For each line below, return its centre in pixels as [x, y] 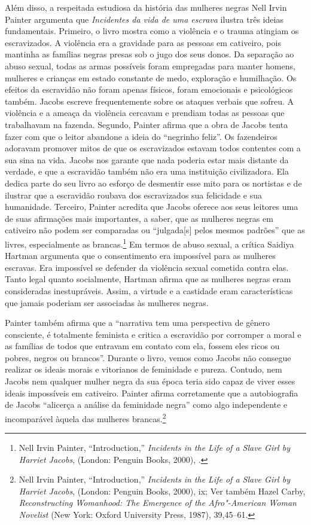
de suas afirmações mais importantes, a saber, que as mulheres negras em [139, 218]
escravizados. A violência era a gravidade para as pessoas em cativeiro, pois [143, 42]
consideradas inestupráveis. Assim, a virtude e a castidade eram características [149, 290]
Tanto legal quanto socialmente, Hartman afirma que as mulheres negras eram [148, 279]
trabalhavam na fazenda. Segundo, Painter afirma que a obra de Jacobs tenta [147, 124]
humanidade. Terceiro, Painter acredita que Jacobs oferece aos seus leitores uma [152, 207]
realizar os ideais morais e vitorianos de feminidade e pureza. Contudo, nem [144, 369]
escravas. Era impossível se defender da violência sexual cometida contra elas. [147, 267]
